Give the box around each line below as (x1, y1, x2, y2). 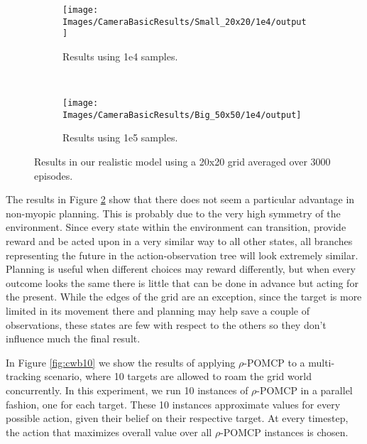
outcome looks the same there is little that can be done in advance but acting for (6, 275, 358, 290)
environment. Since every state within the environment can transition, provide (6, 220, 346, 234)
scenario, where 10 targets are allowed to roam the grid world (44, 369, 312, 384)
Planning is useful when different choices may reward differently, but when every (6, 261, 356, 276)
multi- (308, 354, 335, 369)
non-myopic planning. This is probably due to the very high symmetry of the (6, 205, 341, 220)
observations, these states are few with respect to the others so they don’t (6, 317, 327, 332)
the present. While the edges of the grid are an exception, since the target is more (6, 289, 362, 304)
